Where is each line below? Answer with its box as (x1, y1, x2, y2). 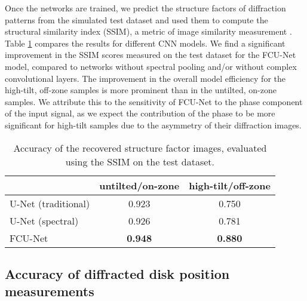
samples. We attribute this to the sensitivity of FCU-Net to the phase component (5, 95, 303, 107)
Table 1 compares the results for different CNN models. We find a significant (5, 36, 285, 49)
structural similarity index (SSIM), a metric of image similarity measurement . (5, 25, 292, 38)
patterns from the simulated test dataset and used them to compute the (5, 13, 268, 26)
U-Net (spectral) (10, 213, 79, 228)
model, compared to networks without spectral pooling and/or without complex (5, 60, 297, 72)
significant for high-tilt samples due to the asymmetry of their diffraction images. (5, 118, 302, 131)
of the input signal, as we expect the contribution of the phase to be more (5, 107, 275, 119)
